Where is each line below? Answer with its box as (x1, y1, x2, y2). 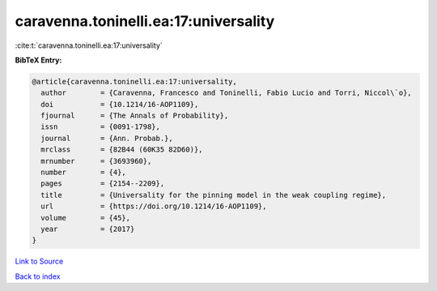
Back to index (15, 272, 61, 281)
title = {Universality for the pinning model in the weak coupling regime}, (40, 190, 387, 199)
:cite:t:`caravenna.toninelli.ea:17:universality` (15, 41, 163, 50)
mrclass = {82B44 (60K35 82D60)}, (40, 145, 203, 154)
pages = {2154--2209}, (40, 179, 165, 188)
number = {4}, (40, 168, 127, 178)
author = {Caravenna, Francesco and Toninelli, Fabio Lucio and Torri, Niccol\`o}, (40, 88, 412, 97)
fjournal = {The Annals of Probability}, (40, 111, 229, 121)
